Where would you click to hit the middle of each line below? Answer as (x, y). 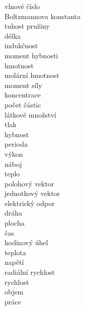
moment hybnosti (31, 55)
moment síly (23, 85)
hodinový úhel (26, 242)
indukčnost (21, 45)
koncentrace (23, 95)
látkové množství (30, 114)
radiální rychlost (30, 272)
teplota (15, 252)
